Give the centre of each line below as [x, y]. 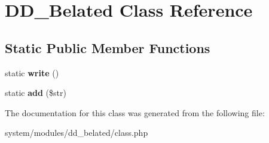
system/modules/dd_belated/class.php [77, 133]
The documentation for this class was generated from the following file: [135, 112]
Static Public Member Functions [108, 47]
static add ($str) [36, 93]
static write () [32, 72]
